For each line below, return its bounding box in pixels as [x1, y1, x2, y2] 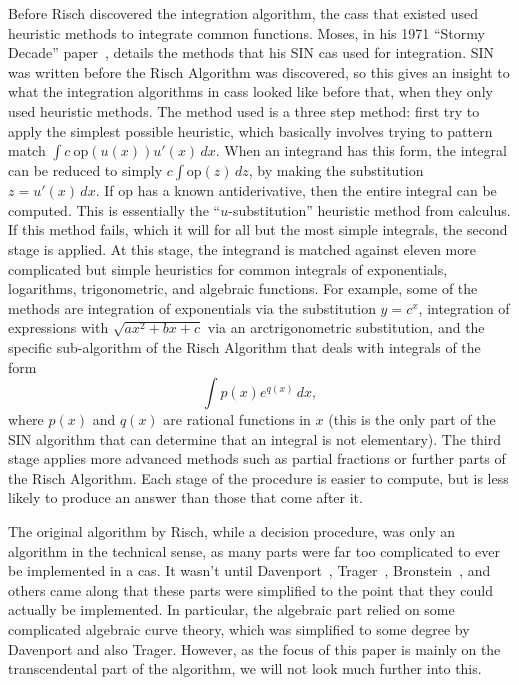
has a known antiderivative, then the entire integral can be [137, 180, 497, 201]
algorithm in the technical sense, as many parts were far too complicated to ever [8, 540, 501, 561]
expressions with [8, 317, 109, 338]
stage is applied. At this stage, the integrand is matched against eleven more [8, 238, 476, 259]
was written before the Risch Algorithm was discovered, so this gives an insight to [8, 61, 510, 82]
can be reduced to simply [8, 160, 163, 181]
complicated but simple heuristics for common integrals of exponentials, [8, 258, 448, 279]
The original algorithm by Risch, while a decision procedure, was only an [8, 521, 456, 542]
